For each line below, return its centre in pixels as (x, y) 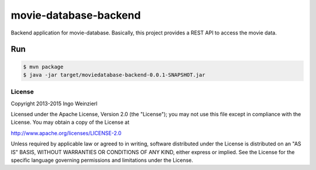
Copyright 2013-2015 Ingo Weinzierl (54, 103)
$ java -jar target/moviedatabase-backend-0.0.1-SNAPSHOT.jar (114, 75)
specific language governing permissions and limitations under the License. (102, 160)
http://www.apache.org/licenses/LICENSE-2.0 (66, 133)
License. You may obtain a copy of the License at (70, 122)
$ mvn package (43, 67)
